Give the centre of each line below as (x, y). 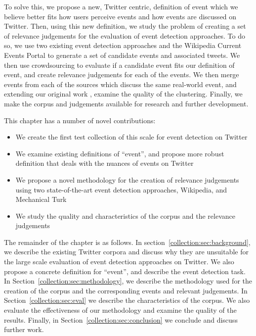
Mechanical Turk (41, 199)
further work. (24, 329)
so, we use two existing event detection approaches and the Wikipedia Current (123, 45)
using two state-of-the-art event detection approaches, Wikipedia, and (121, 189)
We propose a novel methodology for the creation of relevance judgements (127, 179)
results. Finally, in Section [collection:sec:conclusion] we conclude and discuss (121, 319)
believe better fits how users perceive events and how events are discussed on (120, 16)
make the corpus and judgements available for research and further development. (126, 103)
